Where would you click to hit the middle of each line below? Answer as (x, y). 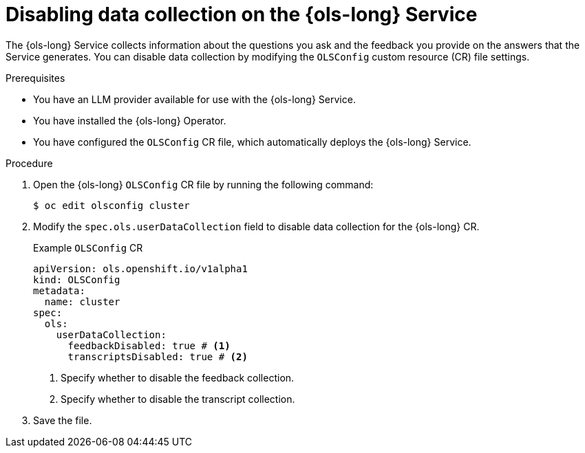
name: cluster (82, 301)
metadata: (59, 290)
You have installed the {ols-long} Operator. (130, 120)
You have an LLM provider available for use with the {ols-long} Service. (194, 99)
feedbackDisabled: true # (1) (149, 345)
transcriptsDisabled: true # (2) (158, 356)
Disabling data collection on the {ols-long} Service (242, 14)
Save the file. (63, 420)
